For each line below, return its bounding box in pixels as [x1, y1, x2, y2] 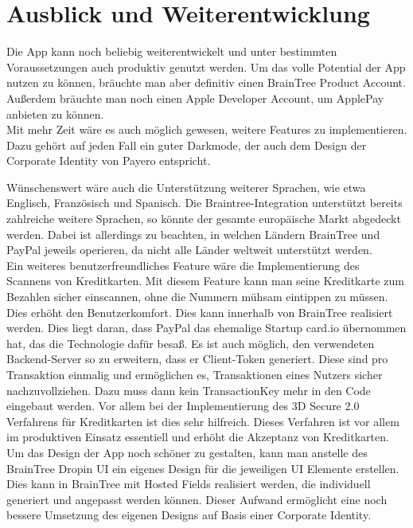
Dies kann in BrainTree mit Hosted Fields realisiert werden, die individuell [6, 475, 371, 492]
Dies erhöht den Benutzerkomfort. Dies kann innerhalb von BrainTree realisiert [6, 303, 393, 320]
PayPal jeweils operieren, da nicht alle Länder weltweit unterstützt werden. [6, 241, 372, 258]
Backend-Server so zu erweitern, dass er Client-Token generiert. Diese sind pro [6, 350, 388, 367]
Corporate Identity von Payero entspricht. [6, 152, 211, 169]
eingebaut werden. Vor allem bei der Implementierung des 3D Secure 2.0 [6, 397, 360, 414]
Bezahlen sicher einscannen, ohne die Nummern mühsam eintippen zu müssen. [6, 288, 388, 305]
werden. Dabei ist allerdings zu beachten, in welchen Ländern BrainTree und [6, 225, 380, 242]
